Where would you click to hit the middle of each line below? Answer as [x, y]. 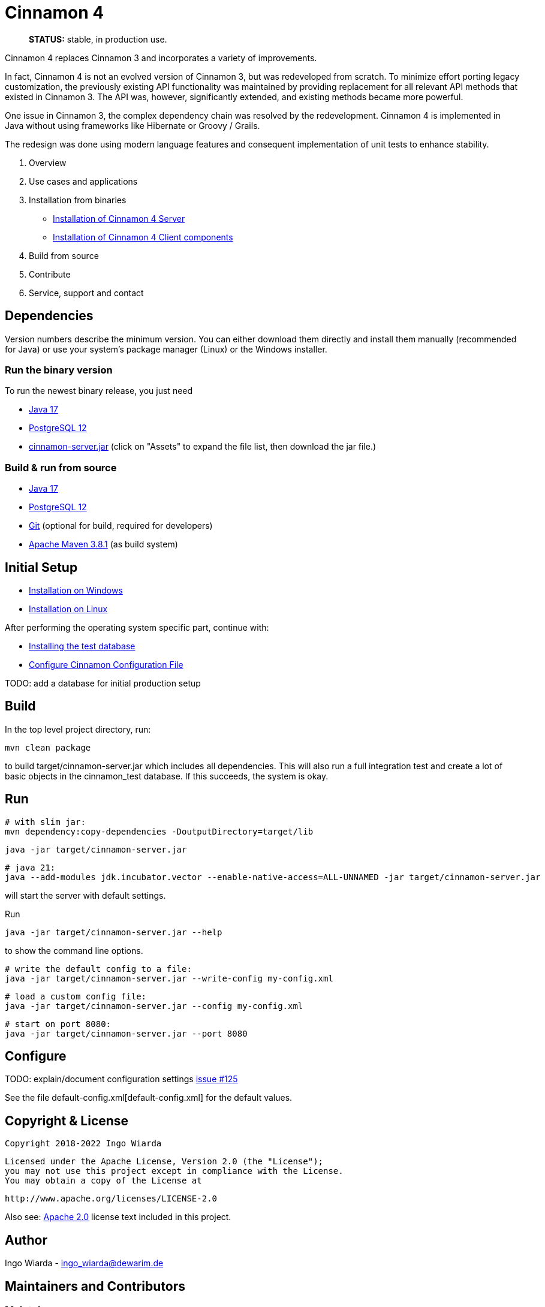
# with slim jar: [45, 822]
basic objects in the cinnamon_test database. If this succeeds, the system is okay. [167, 776]
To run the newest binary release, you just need [99, 391]
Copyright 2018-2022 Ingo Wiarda [83, 1144]
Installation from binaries [78, 200]
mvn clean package [48, 747]
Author [26, 1240]
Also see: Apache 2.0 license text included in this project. [118, 1217]
